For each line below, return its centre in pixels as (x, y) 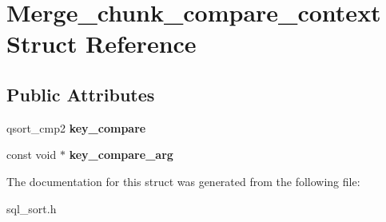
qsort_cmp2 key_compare (76, 127)
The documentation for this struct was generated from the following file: (183, 181)
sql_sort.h (32, 208)
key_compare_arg (121, 155)
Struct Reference (101, 44)
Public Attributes (81, 94)
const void (32, 155)
